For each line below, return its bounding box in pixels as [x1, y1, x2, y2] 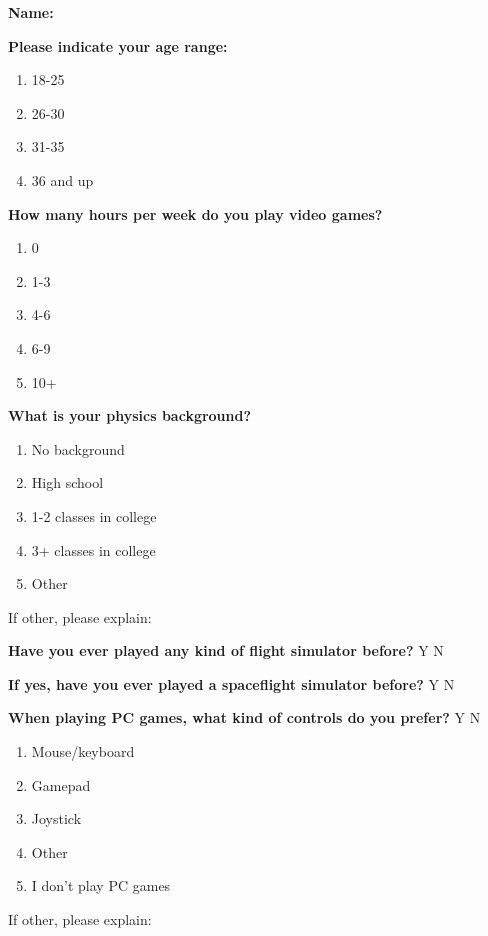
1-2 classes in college [31, 505, 157, 526]
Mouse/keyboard [31, 741, 135, 762]
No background [31, 438, 125, 459]
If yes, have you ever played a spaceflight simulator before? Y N [8, 673, 455, 694]
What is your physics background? [8, 405, 252, 426]
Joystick [31, 808, 82, 829]
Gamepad [31, 774, 91, 795]
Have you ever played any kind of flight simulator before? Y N [8, 640, 444, 661]
